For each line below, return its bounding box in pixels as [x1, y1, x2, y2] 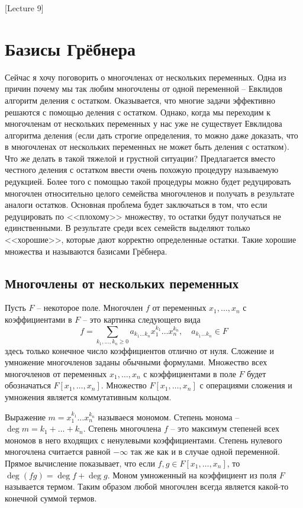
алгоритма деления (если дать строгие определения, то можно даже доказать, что [5, 128, 298, 141]
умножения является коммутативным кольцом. [5, 390, 172, 403]
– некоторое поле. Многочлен [37, 301, 143, 314]
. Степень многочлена [83, 422, 162, 435]
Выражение [5, 410, 46, 423]
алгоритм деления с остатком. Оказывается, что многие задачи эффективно [5, 94, 275, 106]
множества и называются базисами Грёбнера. [5, 245, 167, 257]
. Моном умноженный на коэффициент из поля [107, 468, 277, 481]
